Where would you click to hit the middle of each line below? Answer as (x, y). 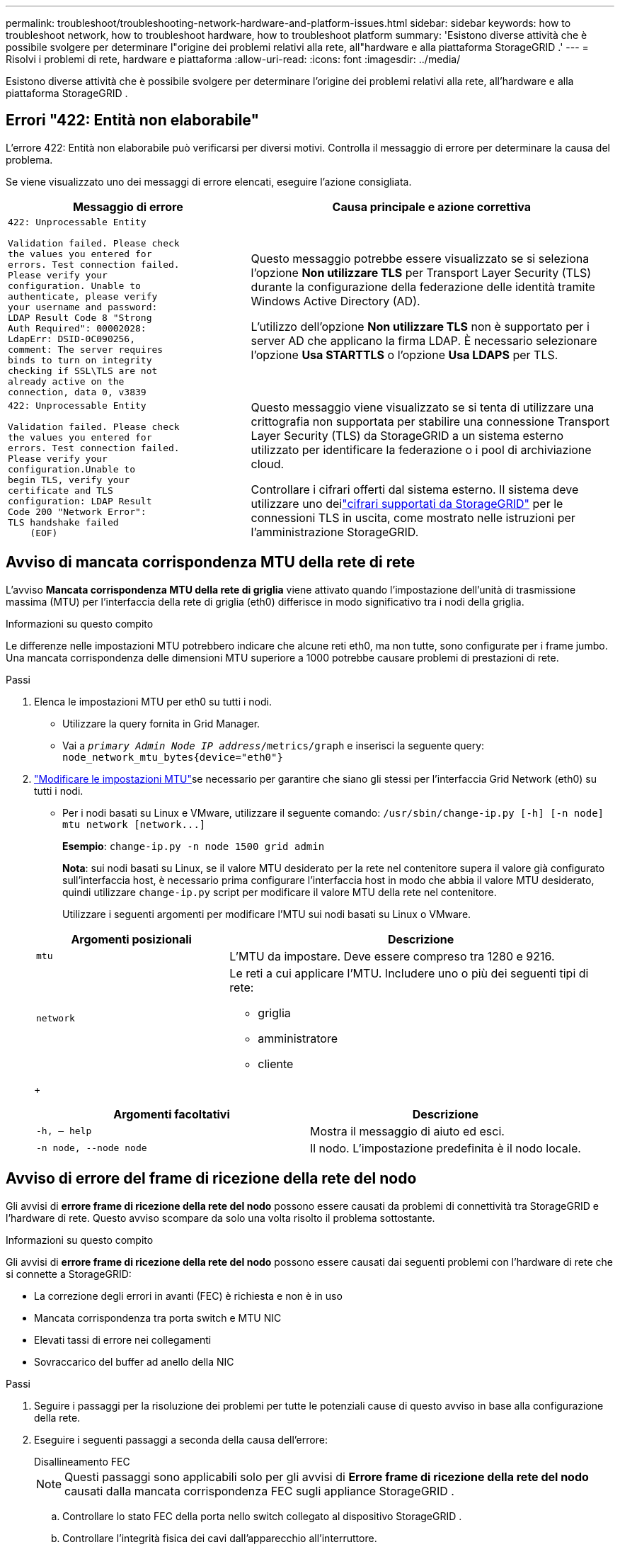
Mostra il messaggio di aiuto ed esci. (407, 1131)
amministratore (298, 1038)
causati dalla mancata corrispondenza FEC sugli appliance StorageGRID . (259, 1491)
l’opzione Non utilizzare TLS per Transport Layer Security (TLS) (421, 273)
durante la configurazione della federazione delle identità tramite (423, 287)
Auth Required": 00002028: (77, 328)
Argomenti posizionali (131, 939)
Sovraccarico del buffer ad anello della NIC (134, 1361)
